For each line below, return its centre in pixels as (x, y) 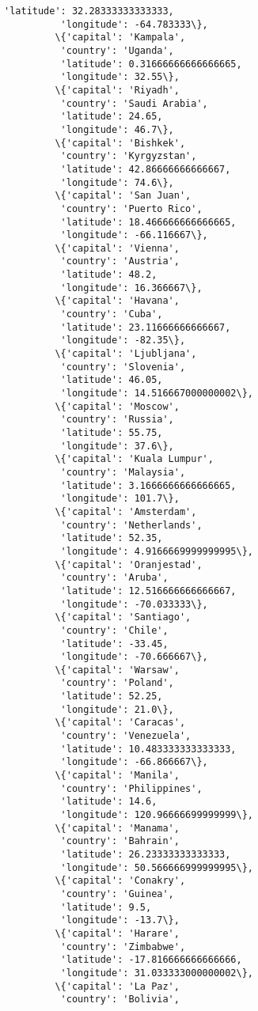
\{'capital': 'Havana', (117, 301)
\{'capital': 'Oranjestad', (129, 564)
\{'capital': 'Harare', (117, 933)
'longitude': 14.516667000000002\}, (157, 394)
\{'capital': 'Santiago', (123, 617)
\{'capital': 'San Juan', (123, 196)
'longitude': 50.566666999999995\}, (157, 867)
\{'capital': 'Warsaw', (117, 670)
